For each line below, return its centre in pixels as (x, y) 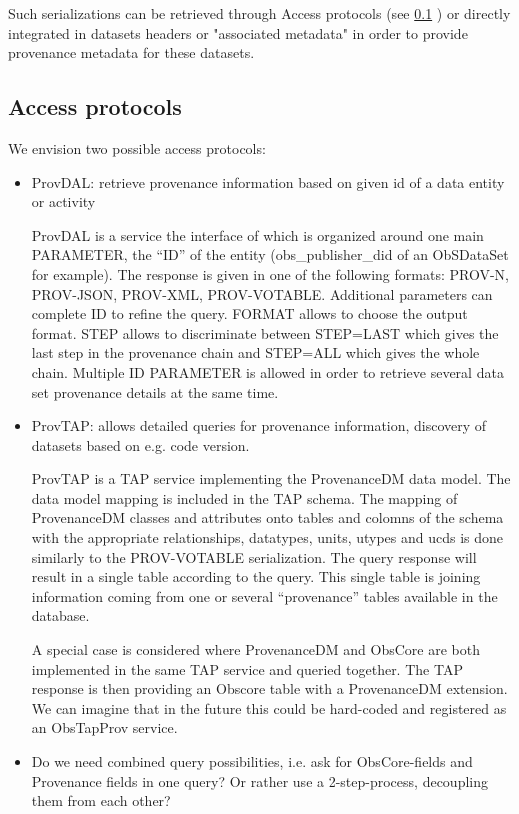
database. (60, 615)
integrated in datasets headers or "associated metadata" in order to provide (238, 32)
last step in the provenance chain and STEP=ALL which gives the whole (255, 352)
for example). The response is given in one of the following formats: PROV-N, (270, 273)
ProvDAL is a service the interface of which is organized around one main (257, 234)
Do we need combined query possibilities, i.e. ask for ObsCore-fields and (252, 761)
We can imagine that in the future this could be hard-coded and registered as (269, 707)
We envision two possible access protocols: (137, 147)
